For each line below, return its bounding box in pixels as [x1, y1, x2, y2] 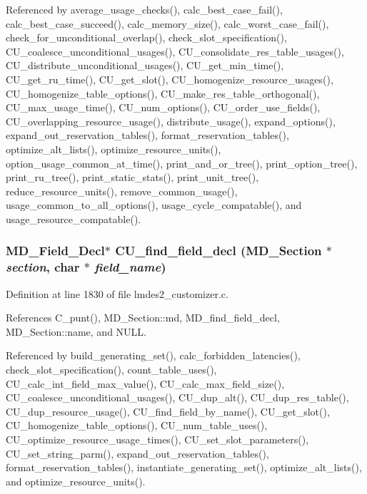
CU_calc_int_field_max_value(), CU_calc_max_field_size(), [6, 376, 285, 391]
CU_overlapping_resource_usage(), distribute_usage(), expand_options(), [6, 113, 336, 128]
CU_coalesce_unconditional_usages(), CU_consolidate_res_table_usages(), [6, 43, 344, 58]
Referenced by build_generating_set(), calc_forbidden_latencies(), [6, 348, 301, 363]
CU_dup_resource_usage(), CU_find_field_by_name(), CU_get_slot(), [6, 403, 330, 418]
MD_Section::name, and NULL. [6, 324, 146, 339]
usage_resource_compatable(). [6, 211, 141, 226]
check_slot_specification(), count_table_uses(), [6, 362, 217, 377]
